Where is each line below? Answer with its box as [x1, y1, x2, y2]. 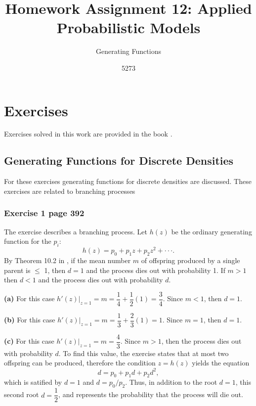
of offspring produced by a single [141, 255, 240, 265]
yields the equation [192, 358, 250, 368]
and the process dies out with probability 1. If [86, 265, 225, 275]
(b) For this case [4, 315, 55, 325]
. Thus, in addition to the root [125, 377, 217, 387]
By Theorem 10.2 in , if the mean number [4, 255, 131, 265]
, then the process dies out [161, 336, 242, 346]
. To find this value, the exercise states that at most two [58, 348, 229, 358]
